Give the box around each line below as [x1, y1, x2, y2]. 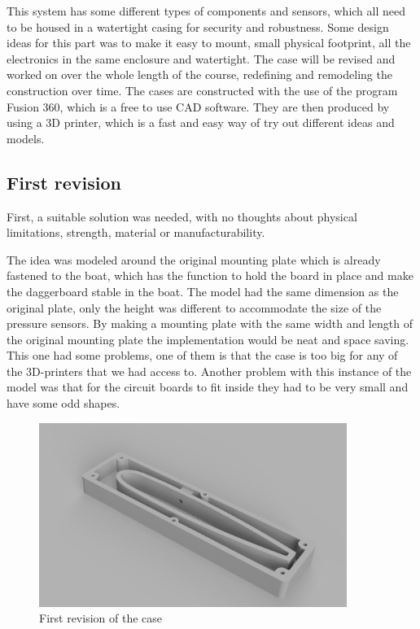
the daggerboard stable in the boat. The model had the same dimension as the [7, 282, 399, 299]
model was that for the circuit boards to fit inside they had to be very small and [7, 378, 409, 395]
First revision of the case [39, 609, 162, 627]
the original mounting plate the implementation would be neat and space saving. [7, 330, 409, 347]
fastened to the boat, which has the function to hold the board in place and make [7, 267, 413, 284]
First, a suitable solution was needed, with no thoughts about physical [7, 207, 357, 225]
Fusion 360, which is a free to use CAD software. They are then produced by [7, 98, 390, 115]
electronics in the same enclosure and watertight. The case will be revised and [7, 50, 396, 67]
